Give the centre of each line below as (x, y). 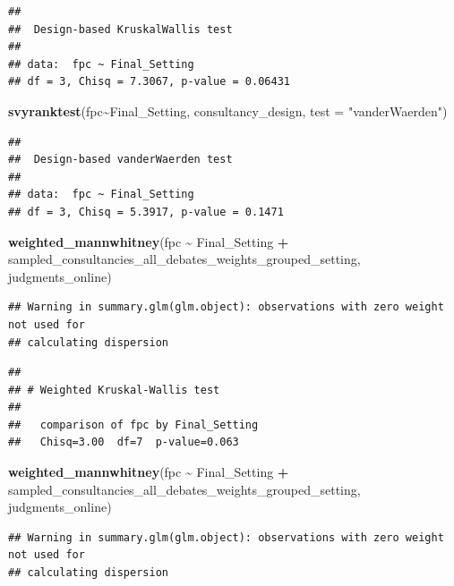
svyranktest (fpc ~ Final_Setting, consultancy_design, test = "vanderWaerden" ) (228, 110)
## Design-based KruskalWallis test (120, 29)
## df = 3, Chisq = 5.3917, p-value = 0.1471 (146, 212)
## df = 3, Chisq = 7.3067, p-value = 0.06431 (149, 82)
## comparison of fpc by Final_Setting (133, 425)
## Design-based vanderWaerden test (120, 160)
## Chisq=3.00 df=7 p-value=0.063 (124, 442)
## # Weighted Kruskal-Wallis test (114, 390)
